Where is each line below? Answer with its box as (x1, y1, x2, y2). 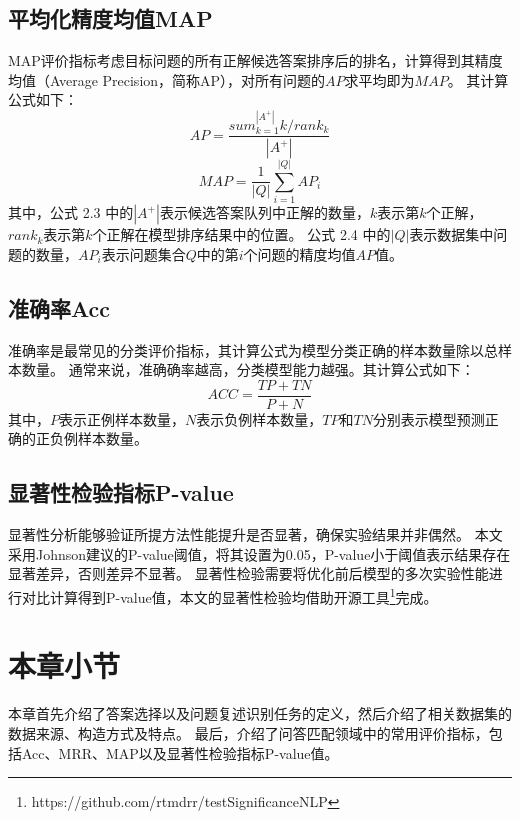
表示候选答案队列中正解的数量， (159, 202, 370, 223)
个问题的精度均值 (243, 243, 356, 264)
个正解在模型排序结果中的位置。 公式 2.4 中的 (92, 224, 391, 245)
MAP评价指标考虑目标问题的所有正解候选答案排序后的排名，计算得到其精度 (8, 50, 503, 71)
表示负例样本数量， (196, 408, 323, 429)
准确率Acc (8, 292, 111, 323)
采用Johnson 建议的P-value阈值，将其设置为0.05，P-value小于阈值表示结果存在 (8, 543, 511, 564)
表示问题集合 (101, 243, 186, 264)
